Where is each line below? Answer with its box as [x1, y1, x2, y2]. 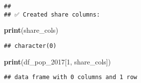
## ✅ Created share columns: [4, 11, 100, 18]
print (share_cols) [4, 25, 58, 35]
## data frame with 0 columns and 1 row [4, 74, 138, 81]
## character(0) [4, 42, 57, 49]
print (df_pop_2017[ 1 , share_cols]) [4, 56, 111, 66]
